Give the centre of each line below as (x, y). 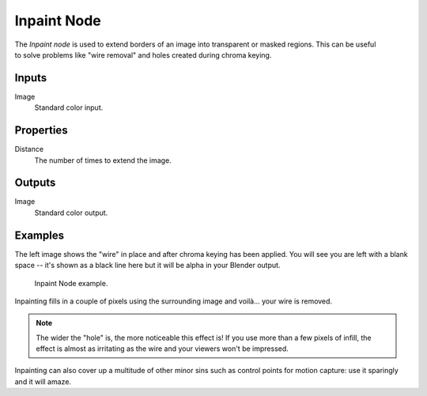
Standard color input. (69, 107)
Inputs (31, 78)
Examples (40, 235)
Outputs (35, 183)
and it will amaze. (43, 381)
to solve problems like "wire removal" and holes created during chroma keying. (143, 55)
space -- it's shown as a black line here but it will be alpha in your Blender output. (147, 266)
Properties (41, 130)
